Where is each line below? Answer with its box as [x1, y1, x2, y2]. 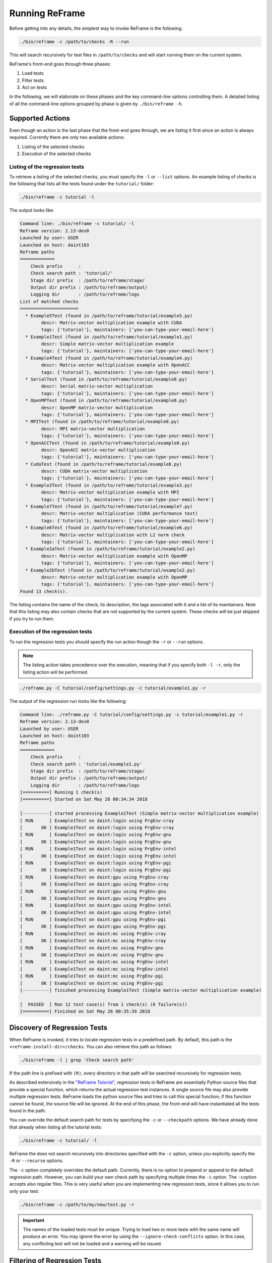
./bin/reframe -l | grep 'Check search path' [20, 1057, 134, 1063]
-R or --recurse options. [9, 1157, 64, 1164]
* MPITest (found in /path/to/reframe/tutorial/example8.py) [25, 419, 180, 424]
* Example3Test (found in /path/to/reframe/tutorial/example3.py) [25, 482, 193, 488]
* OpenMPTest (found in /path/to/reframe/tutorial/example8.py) [25, 398, 187, 404]
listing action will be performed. [23, 669, 89, 675]
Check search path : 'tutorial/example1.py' [30, 761, 143, 767]
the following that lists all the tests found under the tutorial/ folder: [9, 181, 155, 187]
